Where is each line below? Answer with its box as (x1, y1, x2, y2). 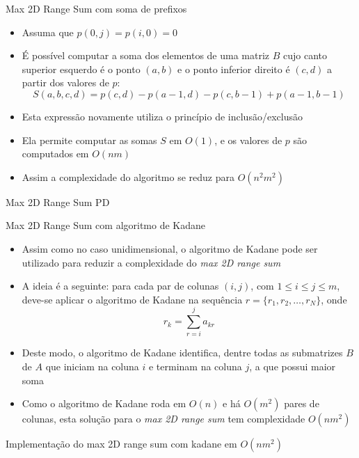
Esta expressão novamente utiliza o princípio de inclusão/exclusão (22, 109, 303, 123)
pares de (284, 396, 319, 411)
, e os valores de (214, 132, 282, 147)
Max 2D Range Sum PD (6, 194, 110, 209)
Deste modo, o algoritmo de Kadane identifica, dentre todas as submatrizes (22, 345, 343, 360)
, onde (321, 292, 347, 306)
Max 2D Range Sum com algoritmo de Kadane (6, 218, 206, 232)
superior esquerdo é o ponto (22, 61, 141, 76)
